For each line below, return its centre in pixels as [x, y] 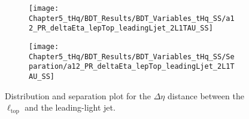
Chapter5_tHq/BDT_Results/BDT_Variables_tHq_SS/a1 [132, 18]
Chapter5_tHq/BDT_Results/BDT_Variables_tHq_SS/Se [132, 57]
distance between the [206, 95]
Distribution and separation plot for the [78, 95]
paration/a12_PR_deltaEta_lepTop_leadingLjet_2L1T [132, 67]
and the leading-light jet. [70, 107]
